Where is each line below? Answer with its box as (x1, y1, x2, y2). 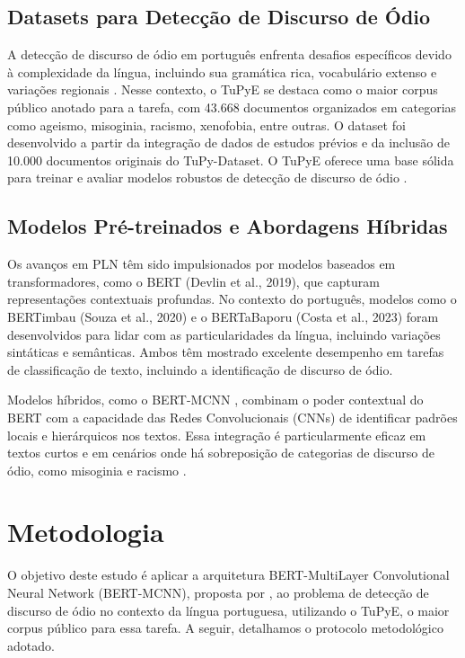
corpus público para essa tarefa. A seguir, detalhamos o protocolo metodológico (7, 618, 443, 637)
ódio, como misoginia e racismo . (7, 460, 187, 479)
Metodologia (7, 513, 164, 550)
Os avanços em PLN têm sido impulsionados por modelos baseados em (7, 254, 396, 273)
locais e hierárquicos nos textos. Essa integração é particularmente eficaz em (7, 425, 426, 444)
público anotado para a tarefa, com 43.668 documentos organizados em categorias (7, 97, 457, 116)
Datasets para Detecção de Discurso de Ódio (7, 3, 431, 31)
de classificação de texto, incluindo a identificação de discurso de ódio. (7, 360, 393, 378)
